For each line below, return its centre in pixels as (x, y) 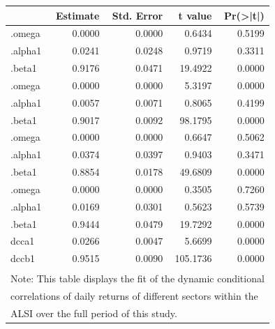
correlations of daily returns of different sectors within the (134, 295)
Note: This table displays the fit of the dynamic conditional (137, 278)
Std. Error (137, 15)
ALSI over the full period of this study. (94, 313)
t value (195, 15)
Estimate (77, 15)
